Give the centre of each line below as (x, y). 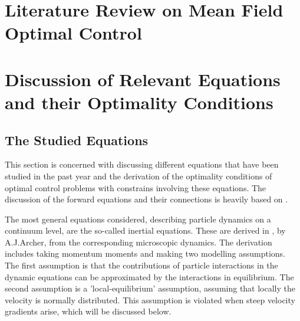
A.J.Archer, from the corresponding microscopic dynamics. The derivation (139, 242)
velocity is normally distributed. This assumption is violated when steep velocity (150, 299)
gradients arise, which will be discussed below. (88, 311)
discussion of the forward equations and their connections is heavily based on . (146, 199)
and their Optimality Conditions (139, 102)
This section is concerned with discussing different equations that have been (142, 164)
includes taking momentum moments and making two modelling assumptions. (145, 253)
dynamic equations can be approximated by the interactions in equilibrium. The (149, 276)
